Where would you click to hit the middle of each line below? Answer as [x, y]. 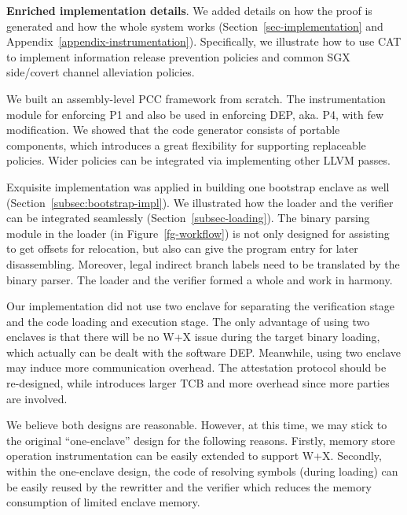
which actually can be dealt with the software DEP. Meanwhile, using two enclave [204, 352]
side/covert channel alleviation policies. [101, 72]
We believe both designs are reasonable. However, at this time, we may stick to [197, 425]
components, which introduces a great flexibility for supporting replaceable [186, 144]
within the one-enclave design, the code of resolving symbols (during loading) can [202, 471]
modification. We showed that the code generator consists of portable [173, 130]
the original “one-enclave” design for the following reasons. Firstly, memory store [201, 440]
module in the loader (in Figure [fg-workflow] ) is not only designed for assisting [198, 233]
